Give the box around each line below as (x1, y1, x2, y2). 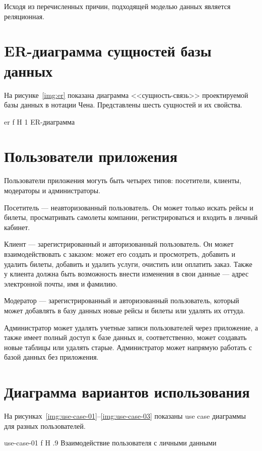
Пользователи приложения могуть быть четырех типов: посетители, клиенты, (4, 175, 241, 186)
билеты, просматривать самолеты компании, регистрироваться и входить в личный (4, 212, 258, 222)
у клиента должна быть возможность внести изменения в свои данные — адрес (4, 268, 249, 279)
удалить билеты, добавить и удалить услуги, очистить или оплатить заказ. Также (4, 258, 252, 269)
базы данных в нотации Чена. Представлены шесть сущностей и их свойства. (4, 99, 242, 110)
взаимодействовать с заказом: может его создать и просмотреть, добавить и (4, 248, 235, 259)
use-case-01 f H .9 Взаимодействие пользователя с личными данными (4, 437, 217, 448)
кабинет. (4, 221, 30, 232)
